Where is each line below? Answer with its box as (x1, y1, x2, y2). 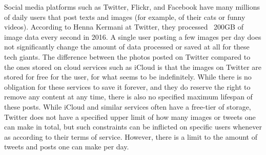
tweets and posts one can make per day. (4, 141, 129, 152)
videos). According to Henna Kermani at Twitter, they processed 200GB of (4, 21, 243, 32)
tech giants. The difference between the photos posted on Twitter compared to (4, 51, 251, 62)
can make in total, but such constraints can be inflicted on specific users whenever (4, 121, 262, 132)
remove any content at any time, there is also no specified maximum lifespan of (4, 91, 253, 102)
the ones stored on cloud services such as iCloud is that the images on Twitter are (4, 61, 261, 72)
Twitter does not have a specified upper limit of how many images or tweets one (4, 111, 256, 122)
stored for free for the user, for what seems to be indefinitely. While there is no (4, 71, 252, 82)
